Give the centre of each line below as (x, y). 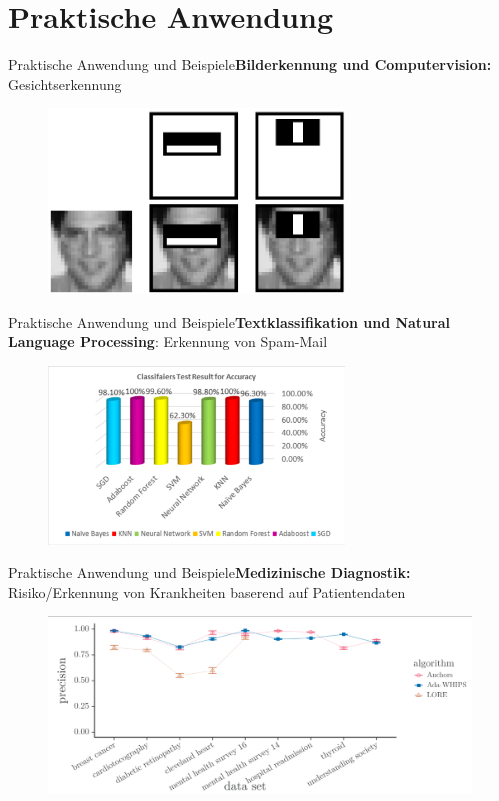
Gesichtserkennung (65, 83)
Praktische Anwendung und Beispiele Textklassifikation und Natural (229, 321)
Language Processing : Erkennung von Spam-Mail (168, 341)
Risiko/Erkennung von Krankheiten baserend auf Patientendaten (207, 591)
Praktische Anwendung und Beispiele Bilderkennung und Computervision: (250, 64)
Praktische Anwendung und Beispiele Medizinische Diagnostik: (209, 572)
